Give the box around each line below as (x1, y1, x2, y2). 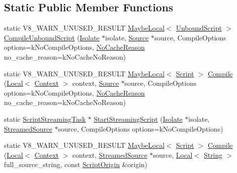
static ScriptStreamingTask (4, 113, 86, 124)
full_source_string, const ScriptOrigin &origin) (4, 159, 148, 170)
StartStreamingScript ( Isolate (94, 113, 183, 124)
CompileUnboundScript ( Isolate (4, 32, 100, 42)
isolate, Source (105, 32, 149, 42)
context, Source (72, 78, 119, 88)
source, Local (153, 149, 193, 160)
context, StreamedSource (72, 149, 147, 160)
